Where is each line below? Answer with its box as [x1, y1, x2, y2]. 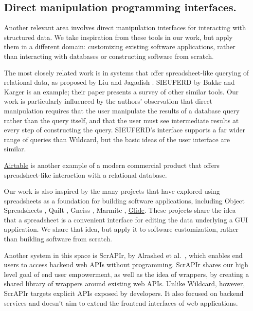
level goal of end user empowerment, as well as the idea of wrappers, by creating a [4, 269, 249, 279]
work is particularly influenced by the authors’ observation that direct [4, 96, 213, 106]
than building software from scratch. [4, 234, 112, 244]
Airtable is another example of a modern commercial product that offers [4, 160, 219, 170]
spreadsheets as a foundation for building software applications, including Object [4, 195, 245, 205]
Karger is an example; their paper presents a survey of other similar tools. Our [4, 86, 239, 96]
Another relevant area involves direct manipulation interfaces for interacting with [4, 22, 246, 33]
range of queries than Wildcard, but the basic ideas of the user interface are [4, 134, 230, 144]
